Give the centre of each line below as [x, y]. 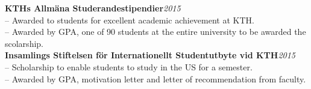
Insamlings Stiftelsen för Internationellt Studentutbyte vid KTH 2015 [150, 55]
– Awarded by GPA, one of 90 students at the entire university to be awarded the [155, 32]
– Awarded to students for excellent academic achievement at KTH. [130, 20]
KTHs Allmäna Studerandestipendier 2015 [93, 8]
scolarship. [24, 43]
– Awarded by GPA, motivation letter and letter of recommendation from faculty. [155, 78]
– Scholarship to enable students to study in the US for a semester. [129, 66]
